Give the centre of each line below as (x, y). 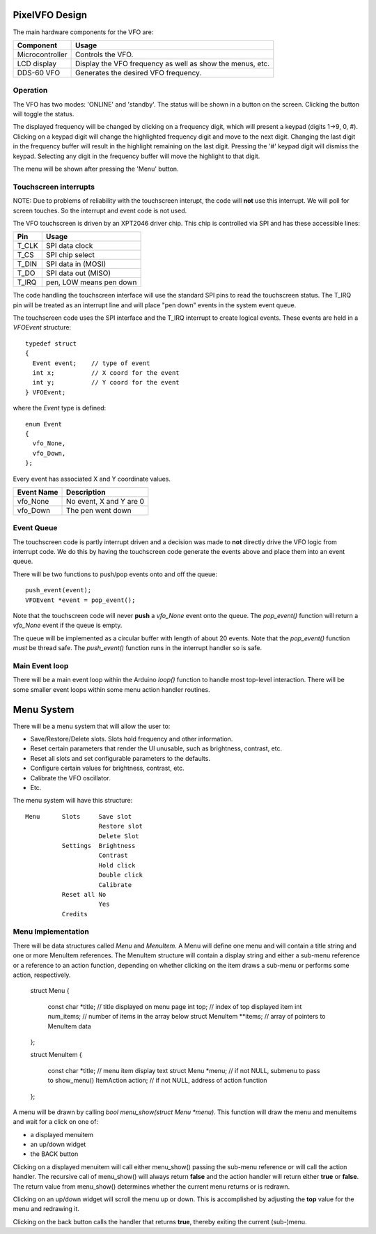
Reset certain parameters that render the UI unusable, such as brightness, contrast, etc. (156, 748)
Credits (75, 914)
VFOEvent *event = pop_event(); (80, 600)
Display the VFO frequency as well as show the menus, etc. (172, 63)
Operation (30, 91)
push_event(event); (58, 590)
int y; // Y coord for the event (106, 383)
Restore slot (120, 826)
